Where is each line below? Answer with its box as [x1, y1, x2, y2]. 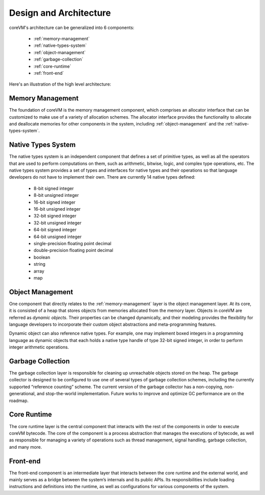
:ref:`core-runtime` [33, 63, 71, 69]
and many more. [9, 444, 42, 450]
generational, [9, 391, 36, 397]
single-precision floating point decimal [33, 240, 111, 246]
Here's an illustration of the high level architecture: [9, 81, 111, 87]
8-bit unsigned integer [33, 192, 79, 198]
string [33, 261, 46, 267]
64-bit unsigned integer [33, 234, 82, 240]
